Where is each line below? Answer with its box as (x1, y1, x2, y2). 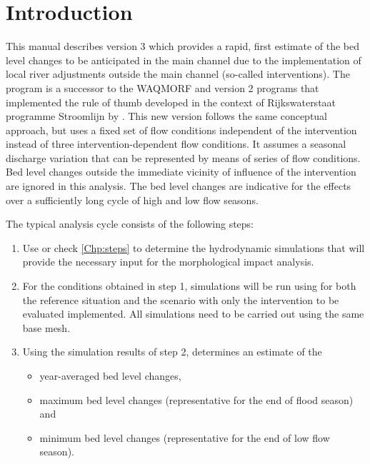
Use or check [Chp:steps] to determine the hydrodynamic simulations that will (22, 240, 365, 255)
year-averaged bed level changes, (39, 368, 181, 383)
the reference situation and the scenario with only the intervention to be (22, 292, 339, 307)
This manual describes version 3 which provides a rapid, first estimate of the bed (6, 39, 359, 54)
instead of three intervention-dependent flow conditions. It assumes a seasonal (6, 136, 346, 151)
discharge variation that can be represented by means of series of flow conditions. (6, 150, 361, 165)
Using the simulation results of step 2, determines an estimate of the (22, 344, 322, 359)
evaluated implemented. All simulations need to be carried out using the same (22, 306, 364, 321)
